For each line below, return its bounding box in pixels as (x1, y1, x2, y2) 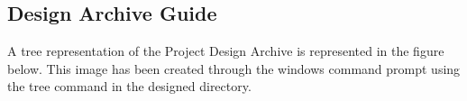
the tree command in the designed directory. (7, 77, 252, 96)
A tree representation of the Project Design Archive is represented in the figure (7, 41, 444, 60)
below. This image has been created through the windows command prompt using (7, 59, 461, 78)
